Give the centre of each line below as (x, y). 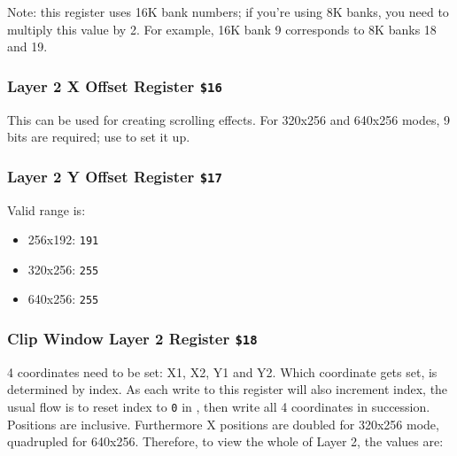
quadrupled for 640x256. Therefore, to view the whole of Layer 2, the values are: (225, 441)
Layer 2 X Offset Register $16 (115, 85)
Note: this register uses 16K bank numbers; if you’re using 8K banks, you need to (228, 12)
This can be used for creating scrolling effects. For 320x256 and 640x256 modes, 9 (229, 119)
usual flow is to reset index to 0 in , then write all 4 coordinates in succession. (219, 407)
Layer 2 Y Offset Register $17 (115, 176)
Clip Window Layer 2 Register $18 (132, 339)
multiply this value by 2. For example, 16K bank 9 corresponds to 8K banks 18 (222, 29)
